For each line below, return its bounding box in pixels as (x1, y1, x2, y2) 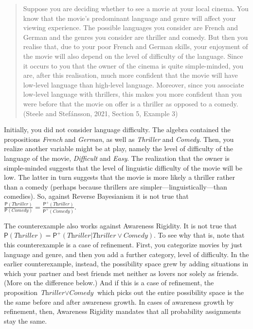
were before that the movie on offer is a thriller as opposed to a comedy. (23, 98, 238, 108)
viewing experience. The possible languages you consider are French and (23, 22, 238, 33)
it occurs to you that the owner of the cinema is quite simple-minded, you (23, 60, 243, 70)
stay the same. (4, 315, 47, 326)
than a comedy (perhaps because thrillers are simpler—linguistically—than (4, 181, 227, 191)
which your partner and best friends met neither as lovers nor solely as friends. (4, 268, 239, 278)
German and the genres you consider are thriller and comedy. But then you (23, 32, 248, 42)
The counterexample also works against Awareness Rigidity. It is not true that (4, 220, 237, 230)
